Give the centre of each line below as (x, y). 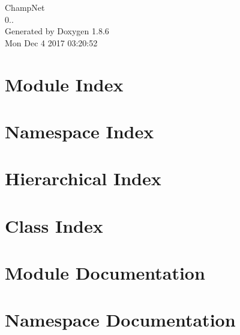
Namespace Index (79, 131)
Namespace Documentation (120, 320)
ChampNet (25, 7)
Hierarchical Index (83, 178)
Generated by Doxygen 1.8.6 (57, 31)
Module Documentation (105, 273)
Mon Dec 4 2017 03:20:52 (51, 42)
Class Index (54, 225)
